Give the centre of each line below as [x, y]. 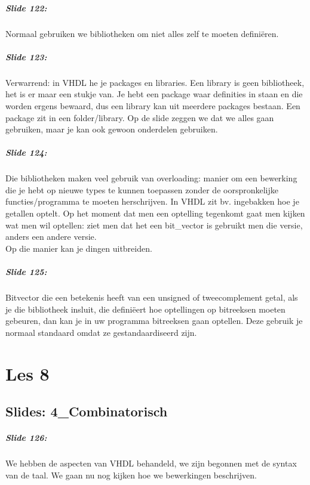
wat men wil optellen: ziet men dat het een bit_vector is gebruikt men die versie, [154, 225]
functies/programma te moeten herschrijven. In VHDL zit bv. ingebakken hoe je [152, 201]
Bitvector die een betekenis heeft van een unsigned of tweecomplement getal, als [152, 297]
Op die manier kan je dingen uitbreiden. [79, 248]
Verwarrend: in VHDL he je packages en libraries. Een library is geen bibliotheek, [155, 82]
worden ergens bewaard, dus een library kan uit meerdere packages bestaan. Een [153, 105]
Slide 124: [26, 152]
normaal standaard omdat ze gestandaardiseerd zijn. [101, 332]
